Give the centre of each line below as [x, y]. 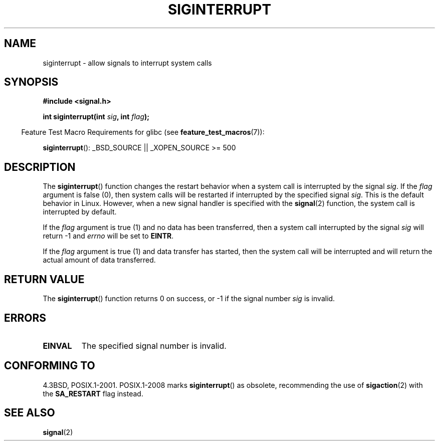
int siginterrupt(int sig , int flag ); [96, 117]
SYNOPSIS [31, 82]
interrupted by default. [80, 212]
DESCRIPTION [40, 167]
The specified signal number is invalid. [154, 346]
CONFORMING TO [50, 366]
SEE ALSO [30, 413]
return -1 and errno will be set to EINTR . [108, 236]
